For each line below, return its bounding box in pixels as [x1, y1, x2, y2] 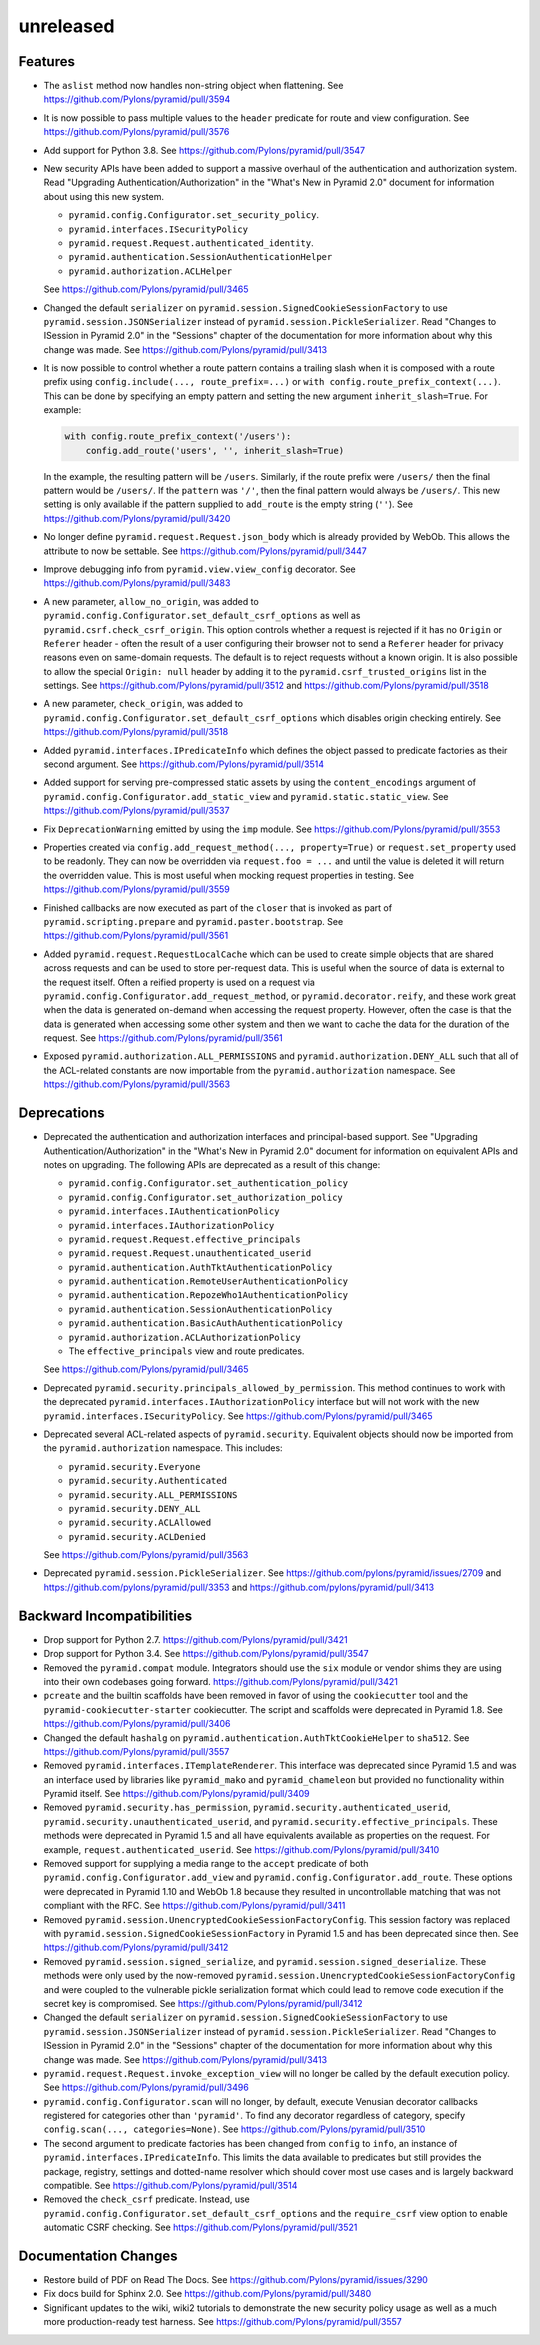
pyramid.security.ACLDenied [68, 1531, 207, 1542]
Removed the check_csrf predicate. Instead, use [43, 2193, 250, 2205]
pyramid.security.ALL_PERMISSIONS [68, 1489, 238, 1500]
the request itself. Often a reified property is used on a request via [43, 976, 315, 988]
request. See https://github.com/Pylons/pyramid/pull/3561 [43, 1032, 284, 1044]
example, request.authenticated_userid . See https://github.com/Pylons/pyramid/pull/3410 [43, 1843, 440, 1855]
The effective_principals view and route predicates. [68, 1345, 305, 1357]
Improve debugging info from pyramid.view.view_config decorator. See [43, 563, 356, 575]
